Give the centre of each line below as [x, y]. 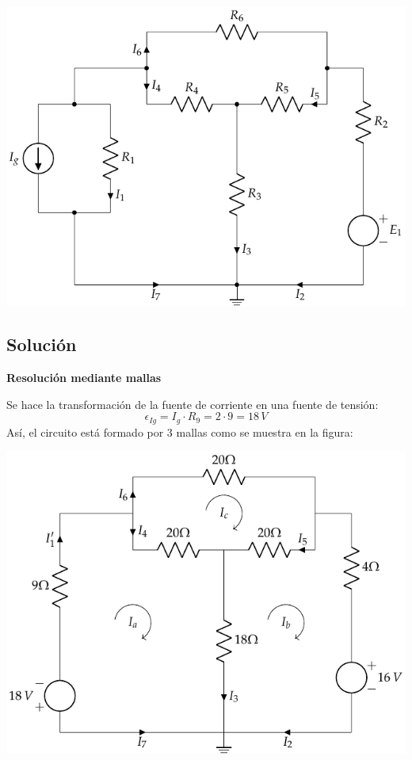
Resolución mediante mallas [84, 377]
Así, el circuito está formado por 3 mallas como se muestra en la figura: [180, 432]
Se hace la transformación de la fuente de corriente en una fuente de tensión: [193, 404]
